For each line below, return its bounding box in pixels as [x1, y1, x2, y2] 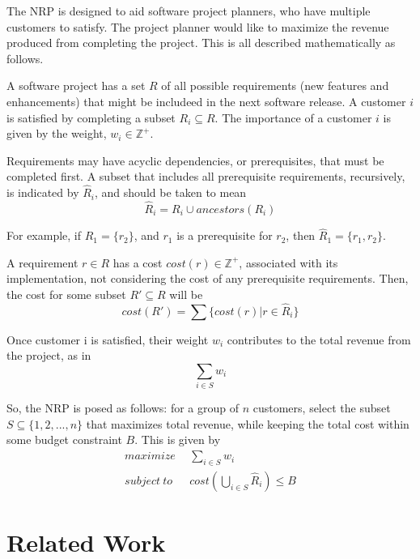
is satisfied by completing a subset [6, 109, 176, 126]
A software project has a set [6, 77, 146, 94]
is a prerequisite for [176, 227, 273, 244]
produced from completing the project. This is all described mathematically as [6, 34, 396, 51]
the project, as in [6, 347, 91, 364]
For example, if [6, 227, 82, 244]
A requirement [6, 254, 78, 271]
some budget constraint [6, 431, 122, 448]
